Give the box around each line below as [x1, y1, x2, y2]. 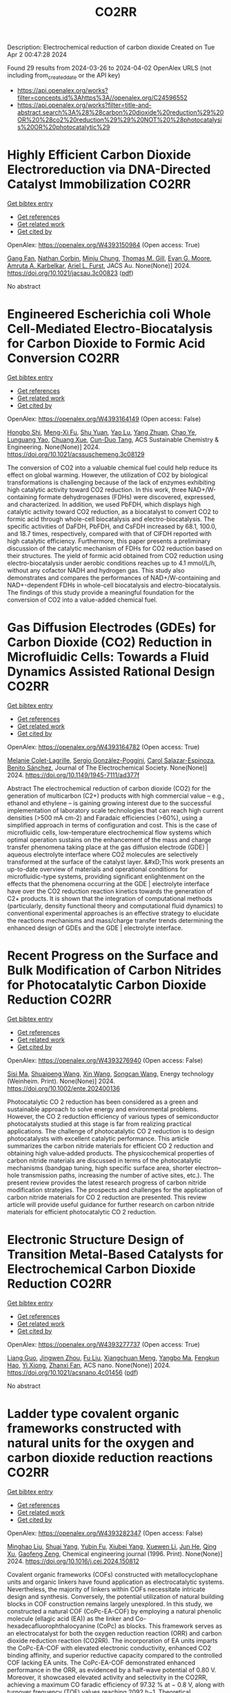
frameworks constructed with [7, 1420, 181, 1436]
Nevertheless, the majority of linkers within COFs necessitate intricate [7, 1585, 205, 1593]
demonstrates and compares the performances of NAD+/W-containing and [7, 573, 221, 582]
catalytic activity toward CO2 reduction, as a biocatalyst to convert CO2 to [7, 507, 219, 515]
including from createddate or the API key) [7, 71, 121, 81]
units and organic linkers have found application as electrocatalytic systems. [7, 1578, 225, 1586]
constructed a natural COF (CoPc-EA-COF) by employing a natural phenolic [7, 1607, 222, 1615]
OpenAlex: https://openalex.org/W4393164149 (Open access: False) [7, 414, 201, 423]
